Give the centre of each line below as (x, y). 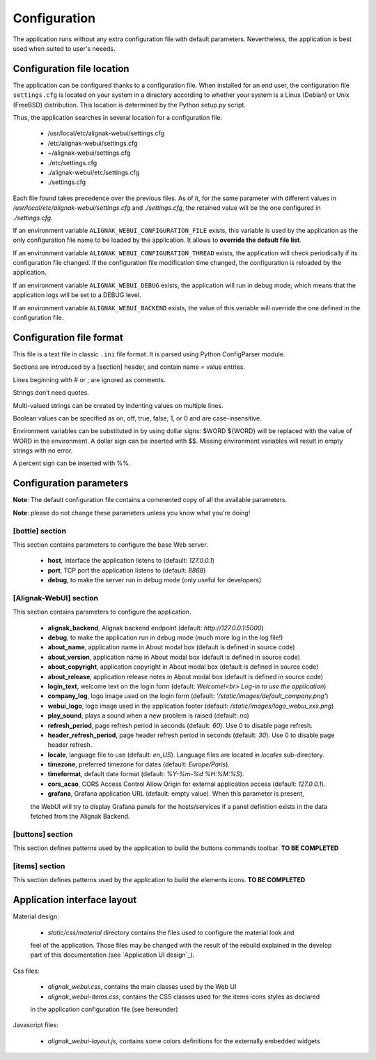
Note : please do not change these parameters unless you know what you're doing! (132, 513)
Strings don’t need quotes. (51, 393)
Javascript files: (36, 1025)
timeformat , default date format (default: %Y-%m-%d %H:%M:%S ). (146, 774)
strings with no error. (43, 450)
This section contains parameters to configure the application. (102, 612)
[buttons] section (43, 834)
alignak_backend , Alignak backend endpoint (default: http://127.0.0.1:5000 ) (156, 628)
